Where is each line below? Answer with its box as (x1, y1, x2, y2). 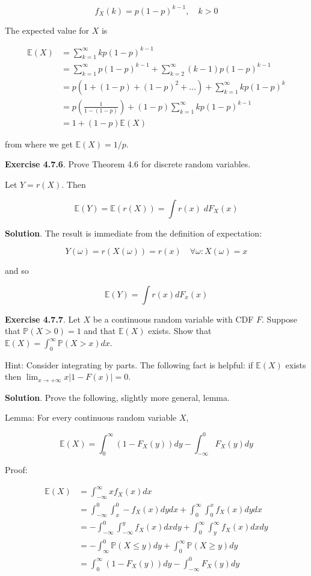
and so (5, 264, 29, 277)
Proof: (5, 463, 28, 476)
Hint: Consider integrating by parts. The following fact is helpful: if (5, 358, 253, 371)
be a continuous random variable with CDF (93, 312, 254, 325)
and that (84, 324, 116, 337)
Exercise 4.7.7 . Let (5, 312, 81, 325)
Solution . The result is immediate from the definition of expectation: (5, 226, 262, 239)
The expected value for (5, 23, 90, 36)
